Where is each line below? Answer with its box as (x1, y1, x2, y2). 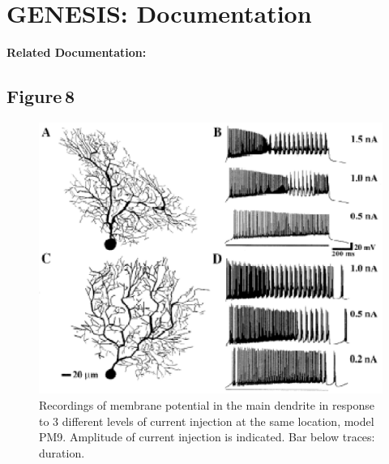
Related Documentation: (6, 44, 147, 61)
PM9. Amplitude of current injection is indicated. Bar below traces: (39, 428, 375, 445)
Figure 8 (6, 84, 75, 109)
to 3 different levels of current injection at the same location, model (39, 412, 374, 429)
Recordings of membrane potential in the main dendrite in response (39, 397, 374, 414)
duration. (39, 444, 85, 461)
